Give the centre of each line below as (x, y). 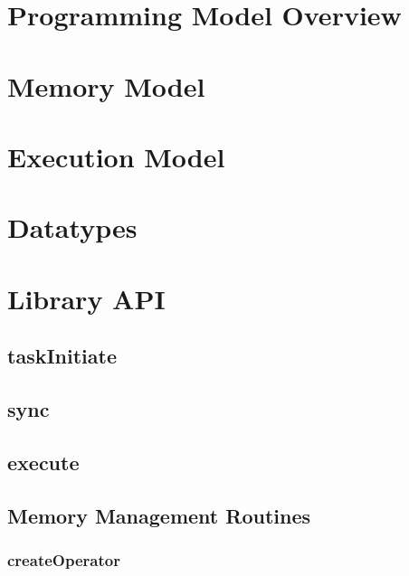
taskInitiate (62, 356)
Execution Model (116, 156)
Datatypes (72, 227)
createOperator (64, 559)
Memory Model (106, 85)
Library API (86, 298)
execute (43, 462)
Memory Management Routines (159, 515)
